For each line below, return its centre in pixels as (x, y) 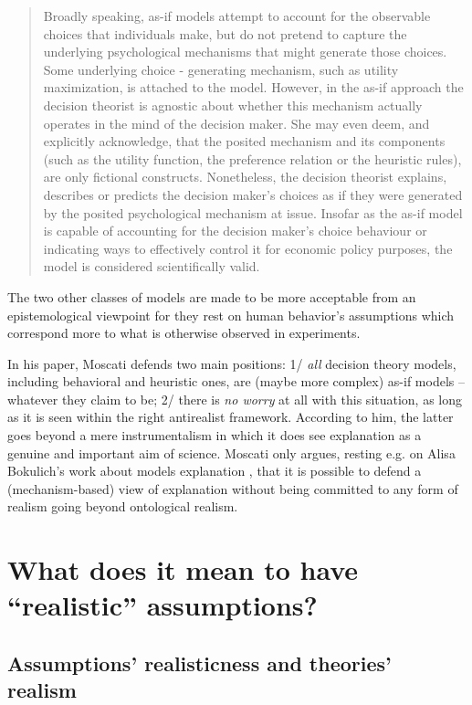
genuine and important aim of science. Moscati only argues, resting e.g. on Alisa (231, 452)
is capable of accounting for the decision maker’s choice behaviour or (235, 231)
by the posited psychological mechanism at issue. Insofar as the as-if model (253, 212)
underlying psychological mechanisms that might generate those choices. (245, 52)
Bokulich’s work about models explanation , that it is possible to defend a (215, 471)
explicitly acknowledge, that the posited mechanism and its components (244, 141)
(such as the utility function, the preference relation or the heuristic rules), (252, 158)
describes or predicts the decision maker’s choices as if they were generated (253, 194)
